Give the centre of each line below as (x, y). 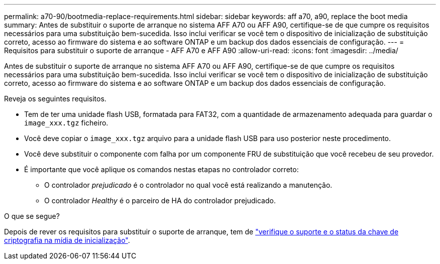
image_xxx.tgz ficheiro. (66, 123)
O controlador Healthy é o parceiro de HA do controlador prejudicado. (160, 201)
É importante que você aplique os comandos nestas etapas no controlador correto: (161, 169)
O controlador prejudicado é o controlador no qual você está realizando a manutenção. (188, 185)
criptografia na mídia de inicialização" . (67, 240)
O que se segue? (32, 216)
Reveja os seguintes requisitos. (55, 99)
